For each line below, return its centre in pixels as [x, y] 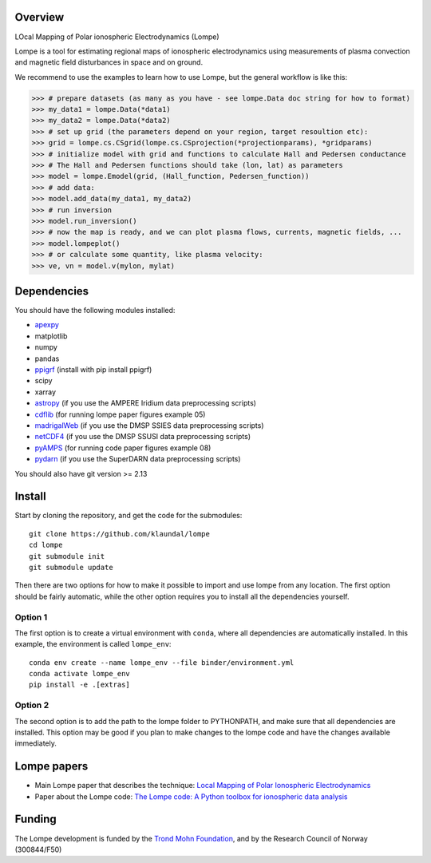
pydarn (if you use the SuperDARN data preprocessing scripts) [138, 459]
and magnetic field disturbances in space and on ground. [109, 62]
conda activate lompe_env [80, 674]
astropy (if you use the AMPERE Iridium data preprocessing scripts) [146, 403]
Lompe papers [51, 766]
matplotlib [51, 336]
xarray [45, 392]
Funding [36, 819]
